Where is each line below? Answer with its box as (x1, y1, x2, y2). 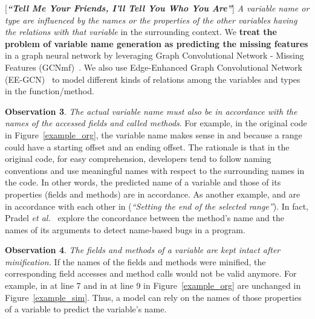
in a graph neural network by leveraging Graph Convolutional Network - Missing (5, 49, 304, 62)
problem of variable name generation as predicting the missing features (5, 37, 308, 50)
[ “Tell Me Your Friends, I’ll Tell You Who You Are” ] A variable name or (5, 2, 310, 14)
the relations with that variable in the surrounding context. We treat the (5, 25, 277, 38)
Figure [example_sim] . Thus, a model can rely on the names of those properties (5, 291, 302, 303)
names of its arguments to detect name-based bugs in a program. (5, 223, 245, 236)
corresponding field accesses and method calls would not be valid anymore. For (5, 267, 297, 280)
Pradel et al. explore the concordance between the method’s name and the (5, 211, 285, 224)
